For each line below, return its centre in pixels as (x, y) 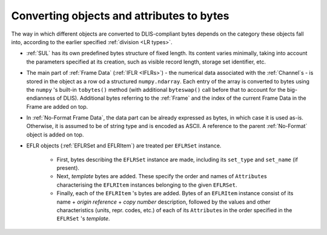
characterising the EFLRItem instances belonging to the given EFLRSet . (147, 185)
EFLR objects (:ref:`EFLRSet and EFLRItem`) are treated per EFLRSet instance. (124, 146)
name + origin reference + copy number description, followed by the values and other (163, 202)
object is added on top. (55, 134)
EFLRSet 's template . (83, 219)
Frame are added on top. (57, 106)
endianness (41, 98)
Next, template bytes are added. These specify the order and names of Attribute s (162, 176)
